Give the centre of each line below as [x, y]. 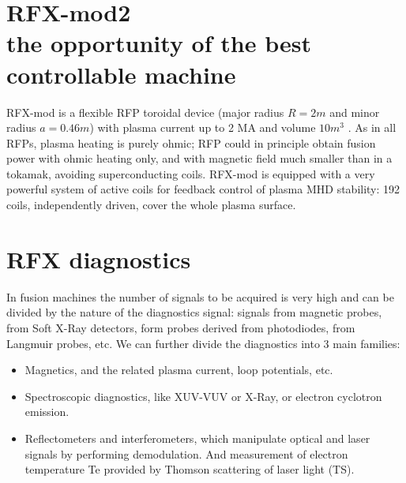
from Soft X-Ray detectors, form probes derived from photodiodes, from [181, 327]
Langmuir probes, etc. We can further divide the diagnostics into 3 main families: [203, 343]
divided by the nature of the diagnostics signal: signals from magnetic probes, [194, 312]
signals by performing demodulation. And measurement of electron [186, 453]
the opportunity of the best [159, 43]
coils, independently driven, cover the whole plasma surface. [151, 205]
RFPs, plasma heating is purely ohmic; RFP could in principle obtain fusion [191, 142]
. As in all [372, 127]
